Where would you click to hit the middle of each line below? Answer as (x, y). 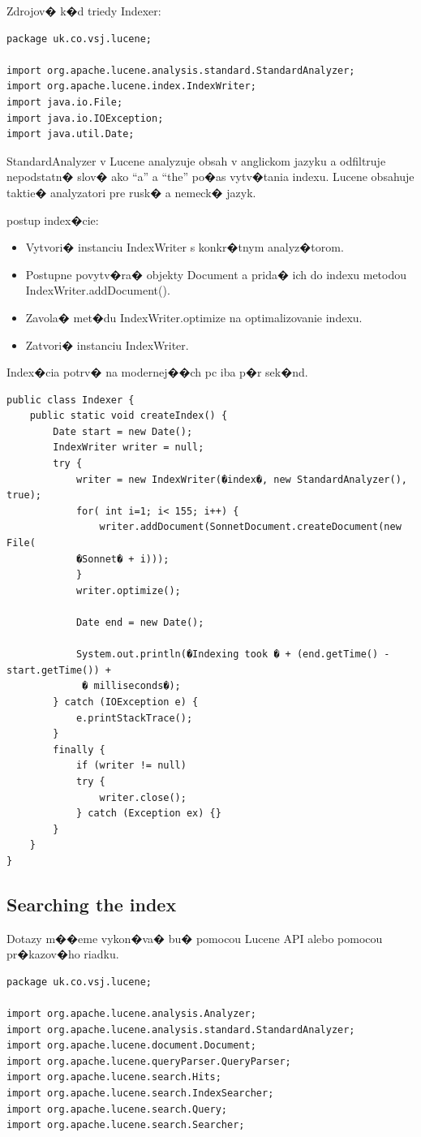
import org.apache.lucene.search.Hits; (114, 1077)
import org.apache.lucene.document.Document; (131, 1046)
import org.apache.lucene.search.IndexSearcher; (140, 1094)
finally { (79, 749)
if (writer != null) (131, 766)
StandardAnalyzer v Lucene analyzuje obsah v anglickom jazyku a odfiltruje (196, 160)
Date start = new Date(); (123, 431)
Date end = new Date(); (140, 622)
